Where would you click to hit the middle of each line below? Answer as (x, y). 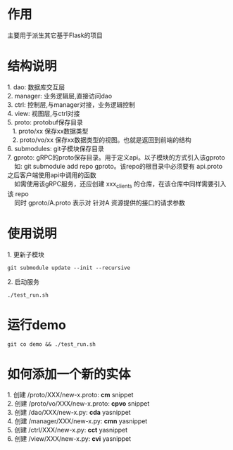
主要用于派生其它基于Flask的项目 (55, 35)
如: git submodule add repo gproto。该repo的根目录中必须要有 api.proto (118, 166)
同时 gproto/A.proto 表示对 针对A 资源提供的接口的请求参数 (99, 202)
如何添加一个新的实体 (69, 374)
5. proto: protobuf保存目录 (45, 122)
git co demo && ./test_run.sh (52, 344)
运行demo (37, 325)
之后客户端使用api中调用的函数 (52, 175)
